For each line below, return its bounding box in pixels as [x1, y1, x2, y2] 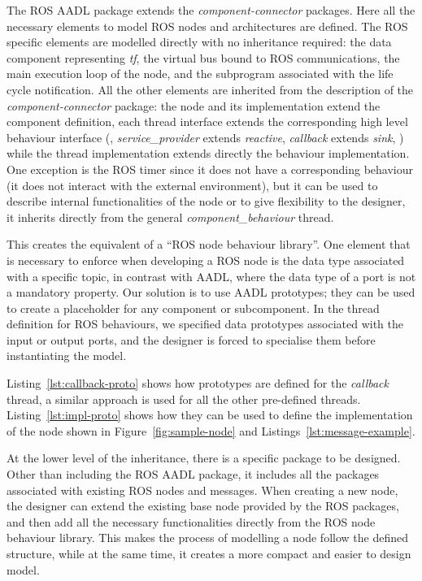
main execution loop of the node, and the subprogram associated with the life [7, 65, 394, 82]
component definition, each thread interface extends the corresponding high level [7, 113, 408, 130]
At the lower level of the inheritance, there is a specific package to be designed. [7, 449, 401, 466]
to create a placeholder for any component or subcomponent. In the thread [7, 299, 380, 316]
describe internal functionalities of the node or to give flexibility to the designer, [7, 193, 406, 210]
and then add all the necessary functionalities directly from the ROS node [7, 513, 376, 530]
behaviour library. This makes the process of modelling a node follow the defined [7, 529, 408, 546]
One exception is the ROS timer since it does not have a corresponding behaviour [7, 160, 413, 177]
